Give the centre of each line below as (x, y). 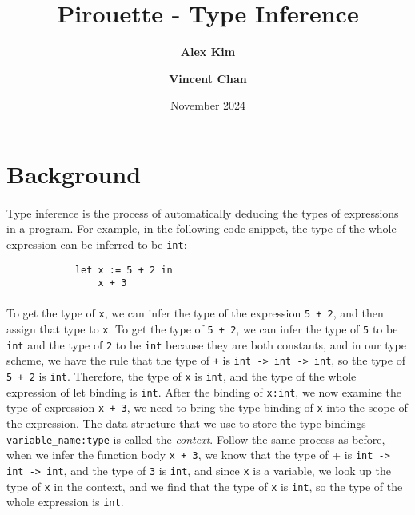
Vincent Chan (208, 78)
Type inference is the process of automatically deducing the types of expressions (203, 212)
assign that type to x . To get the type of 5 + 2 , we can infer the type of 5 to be (202, 329)
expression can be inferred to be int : (97, 244)
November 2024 (208, 105)
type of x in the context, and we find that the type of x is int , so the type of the (205, 486)
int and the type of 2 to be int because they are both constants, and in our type (207, 344)
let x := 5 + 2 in (124, 270)
